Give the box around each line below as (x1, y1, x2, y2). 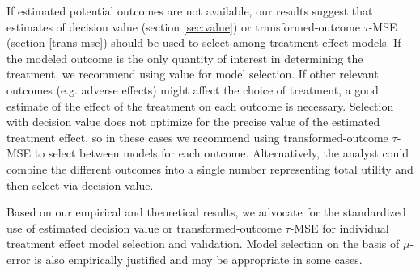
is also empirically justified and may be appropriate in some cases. (34, 250, 363, 267)
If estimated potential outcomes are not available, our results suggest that (6, 2, 373, 19)
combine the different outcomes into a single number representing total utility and (6, 160, 414, 177)
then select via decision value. (6, 176, 154, 193)
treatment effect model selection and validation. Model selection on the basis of (6, 235, 400, 252)
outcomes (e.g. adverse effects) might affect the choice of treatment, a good (6, 81, 379, 98)
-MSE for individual (290, 219, 389, 236)
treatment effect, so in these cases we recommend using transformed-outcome (6, 128, 388, 145)
